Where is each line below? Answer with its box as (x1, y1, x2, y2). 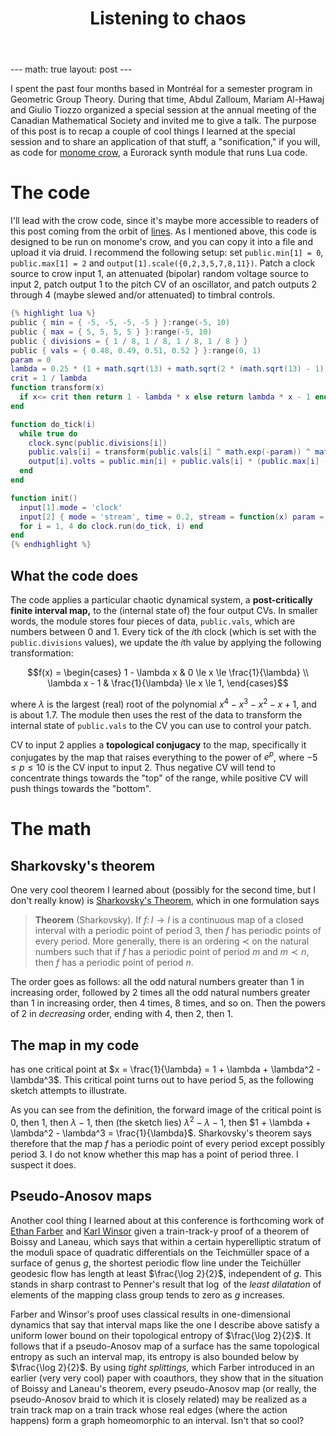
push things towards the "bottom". (10, 783, 152, 795)
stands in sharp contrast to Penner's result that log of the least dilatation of (10, 1278, 322, 1290)
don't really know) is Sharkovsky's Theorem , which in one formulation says (10, 895, 320, 907)
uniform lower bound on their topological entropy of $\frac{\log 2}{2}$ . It (10, 1329, 312, 1341)
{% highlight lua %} (10, 308, 97, 319)
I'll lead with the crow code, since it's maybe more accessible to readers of (10, 215, 320, 227)
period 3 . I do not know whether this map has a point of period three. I (10, 1148, 299, 1160)
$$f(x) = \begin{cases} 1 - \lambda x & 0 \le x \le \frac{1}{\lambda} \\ (26, 666, 310, 678)
